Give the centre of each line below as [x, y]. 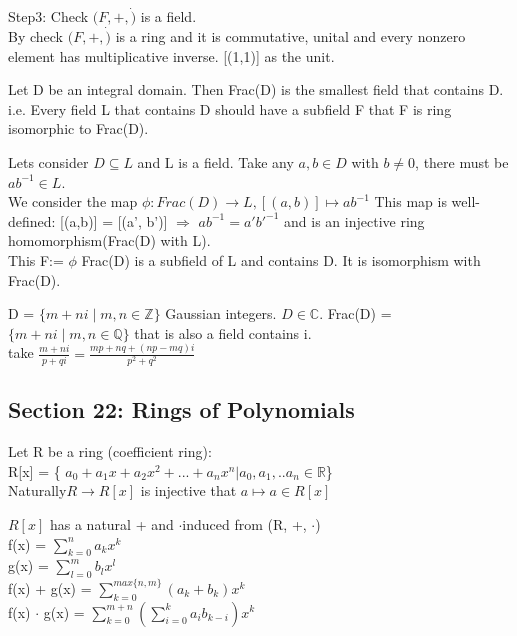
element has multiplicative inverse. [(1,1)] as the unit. [171, 55]
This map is [410, 201]
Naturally [37, 490]
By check [36, 36]
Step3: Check [48, 16]
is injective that [188, 490]
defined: [32, 220]
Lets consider [48, 162]
